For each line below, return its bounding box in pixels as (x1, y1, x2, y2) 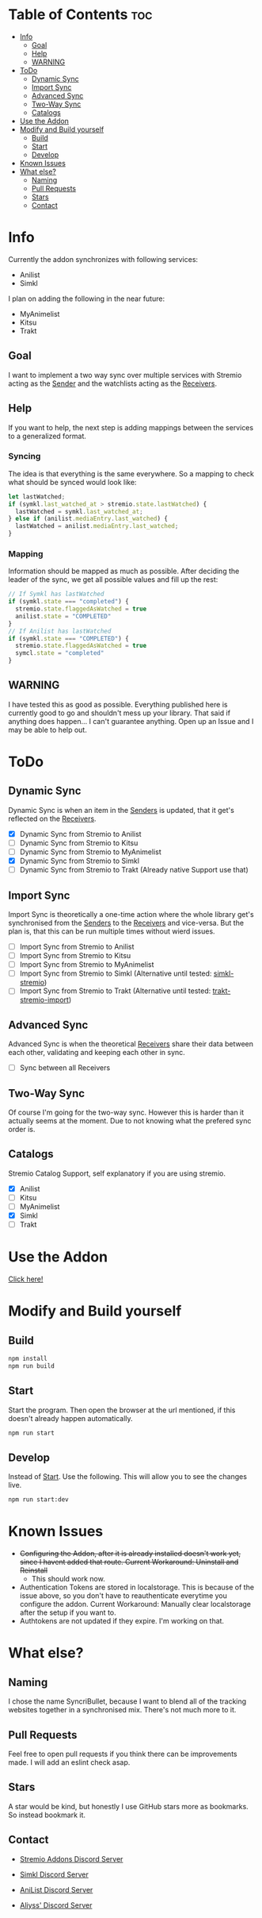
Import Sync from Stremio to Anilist (19, 942, 135, 952)
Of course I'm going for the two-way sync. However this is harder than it (8, 1107, 245, 1117)
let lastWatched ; (8, 492, 66, 501)
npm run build (8, 1361, 55, 1370)
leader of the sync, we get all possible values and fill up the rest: (8, 575, 218, 584)
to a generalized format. (8, 431, 87, 441)
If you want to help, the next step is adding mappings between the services (8, 422, 254, 432)
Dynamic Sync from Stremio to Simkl (19, 856, 140, 866)
